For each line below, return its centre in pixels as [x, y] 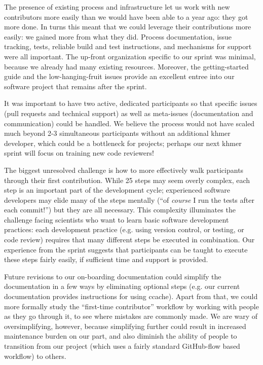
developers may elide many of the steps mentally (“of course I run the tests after [129, 199]
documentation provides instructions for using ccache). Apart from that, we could [131, 296]
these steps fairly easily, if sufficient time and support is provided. [106, 259]
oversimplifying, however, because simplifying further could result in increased [125, 326]
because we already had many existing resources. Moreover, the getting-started [126, 66]
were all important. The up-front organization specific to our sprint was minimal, [130, 56]
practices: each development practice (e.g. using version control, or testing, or [124, 229]
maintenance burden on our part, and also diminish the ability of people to [121, 336]
